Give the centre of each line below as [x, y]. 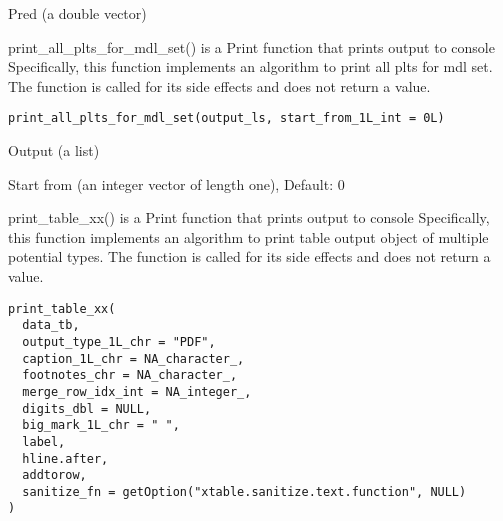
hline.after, [65, 458]
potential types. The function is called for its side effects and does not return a [249, 256]
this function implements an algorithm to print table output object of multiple [248, 236]
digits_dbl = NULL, [87, 408]
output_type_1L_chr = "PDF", [119, 341]
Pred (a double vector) [77, 13]
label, [44, 441]
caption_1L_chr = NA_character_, [133, 358]
